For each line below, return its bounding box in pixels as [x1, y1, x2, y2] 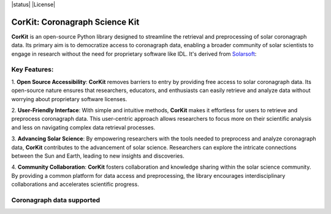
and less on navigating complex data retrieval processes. [11, 123, 156, 131]
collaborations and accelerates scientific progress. [11, 181, 139, 188]
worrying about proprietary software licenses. [11, 95, 127, 102]
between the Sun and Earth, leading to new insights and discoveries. [11, 152, 185, 159]
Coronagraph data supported [11, 196, 101, 204]
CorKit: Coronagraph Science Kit [11, 17, 140, 27]
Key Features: [11, 65, 54, 74]
